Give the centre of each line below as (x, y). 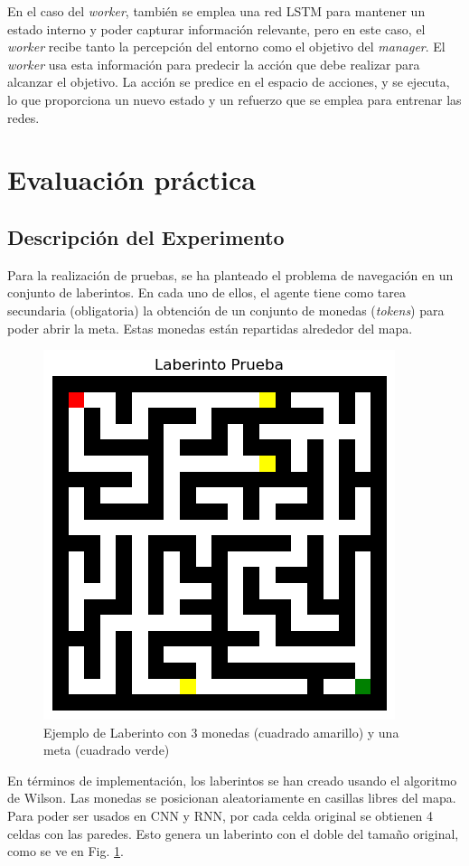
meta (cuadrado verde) (107, 750)
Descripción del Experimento (146, 236)
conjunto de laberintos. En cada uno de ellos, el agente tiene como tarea (207, 292)
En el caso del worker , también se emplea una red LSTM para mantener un (216, 11)
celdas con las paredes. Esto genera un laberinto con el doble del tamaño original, (233, 833)
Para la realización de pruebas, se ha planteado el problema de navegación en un (230, 274)
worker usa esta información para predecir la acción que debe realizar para (214, 64)
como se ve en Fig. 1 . (66, 851)
